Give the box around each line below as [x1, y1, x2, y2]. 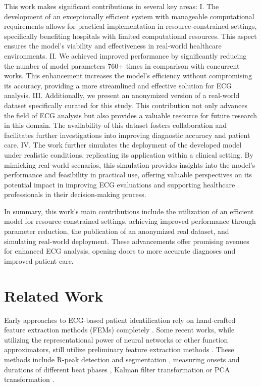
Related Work [4, 285, 103, 306]
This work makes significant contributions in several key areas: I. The [4, 1, 219, 11]
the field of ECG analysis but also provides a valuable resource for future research [4, 110, 257, 120]
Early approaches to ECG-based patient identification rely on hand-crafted [4, 314, 236, 325]
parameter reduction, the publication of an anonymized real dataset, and [4, 226, 229, 236]
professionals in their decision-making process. [4, 189, 146, 200]
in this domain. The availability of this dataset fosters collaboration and [4, 120, 227, 130]
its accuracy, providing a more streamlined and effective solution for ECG [4, 80, 232, 90]
